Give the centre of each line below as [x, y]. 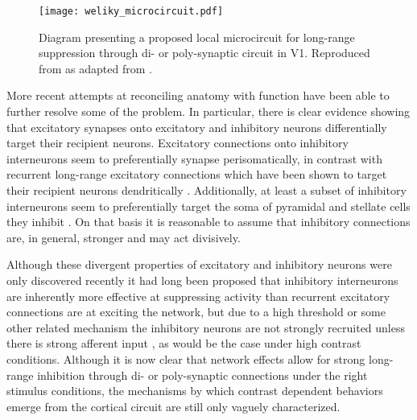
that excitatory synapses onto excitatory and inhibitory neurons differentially [197, 127]
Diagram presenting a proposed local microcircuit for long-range [197, 37]
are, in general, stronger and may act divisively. [124, 237]
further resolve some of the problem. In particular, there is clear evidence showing [208, 111]
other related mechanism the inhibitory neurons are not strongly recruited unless [206, 327]
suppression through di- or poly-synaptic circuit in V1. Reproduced [204, 53]
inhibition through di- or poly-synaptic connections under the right [202, 375]
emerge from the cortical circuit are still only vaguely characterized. [173, 406]
